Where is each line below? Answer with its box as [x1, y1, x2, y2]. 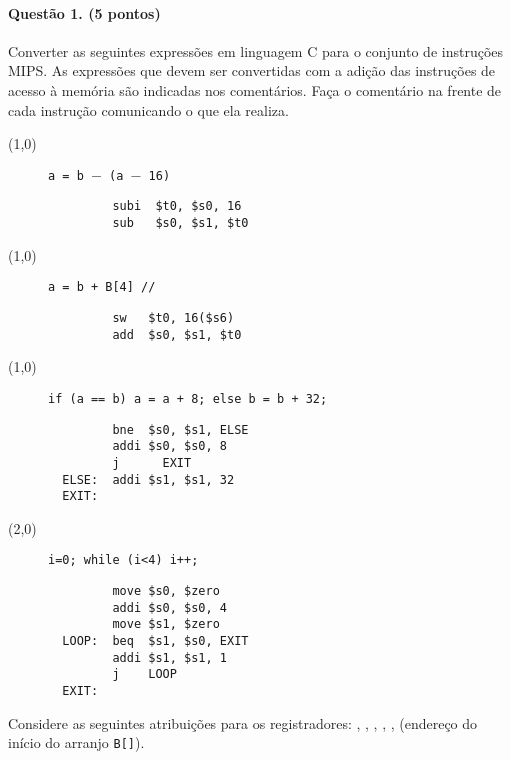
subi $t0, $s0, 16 [112, 199, 242, 214]
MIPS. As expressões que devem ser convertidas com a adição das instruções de [8, 60, 496, 81]
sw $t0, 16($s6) [112, 310, 235, 325]
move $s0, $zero [112, 584, 220, 599]
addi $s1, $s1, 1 [112, 650, 227, 665]
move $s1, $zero [112, 617, 220, 632]
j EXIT [112, 455, 192, 470]
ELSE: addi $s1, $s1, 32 [62, 472, 235, 487]
